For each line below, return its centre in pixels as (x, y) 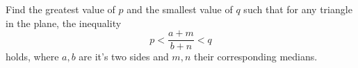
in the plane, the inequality (64, 23)
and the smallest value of (180, 9)
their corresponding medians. (255, 57)
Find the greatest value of (60, 9)
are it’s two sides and (124, 57)
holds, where (32, 57)
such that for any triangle (298, 9)
